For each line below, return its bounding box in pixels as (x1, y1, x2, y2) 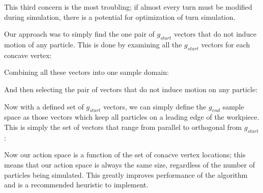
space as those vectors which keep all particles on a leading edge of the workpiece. (4, 112, 259, 122)
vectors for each (201, 39, 250, 49)
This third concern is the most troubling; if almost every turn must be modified (4, 2, 252, 12)
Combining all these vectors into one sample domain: (4, 67, 169, 77)
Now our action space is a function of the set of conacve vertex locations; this (4, 149, 246, 160)
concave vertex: (4, 49, 52, 60)
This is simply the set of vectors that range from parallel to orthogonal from (4, 121, 242, 132)
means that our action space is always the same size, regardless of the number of (4, 159, 255, 170)
